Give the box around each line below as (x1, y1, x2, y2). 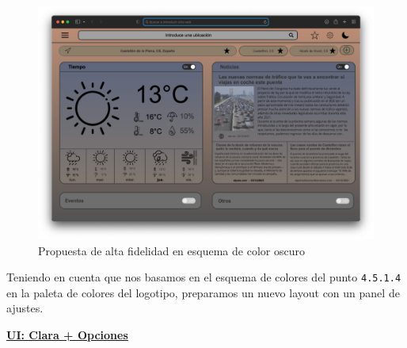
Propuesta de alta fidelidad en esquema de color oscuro (38, 242, 305, 258)
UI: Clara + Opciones (6, 327, 128, 343)
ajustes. (6, 300, 44, 316)
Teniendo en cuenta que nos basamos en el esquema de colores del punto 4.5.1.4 (6, 269, 401, 285)
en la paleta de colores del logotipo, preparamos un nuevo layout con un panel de (6, 284, 400, 300)
